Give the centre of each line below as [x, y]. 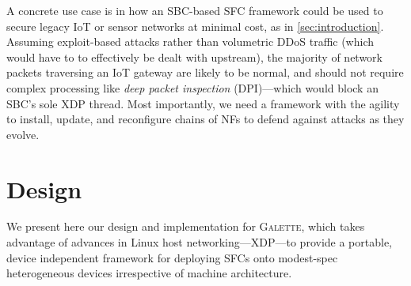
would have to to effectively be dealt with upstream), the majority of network [195, 56]
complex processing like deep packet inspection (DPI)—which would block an [192, 87]
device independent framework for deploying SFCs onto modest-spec [172, 257]
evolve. [23, 134]
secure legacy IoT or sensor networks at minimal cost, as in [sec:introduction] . [195, 26]
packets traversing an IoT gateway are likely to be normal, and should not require [205, 72]
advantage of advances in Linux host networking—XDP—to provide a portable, [200, 242]
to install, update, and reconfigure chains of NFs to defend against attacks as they [205, 119]
